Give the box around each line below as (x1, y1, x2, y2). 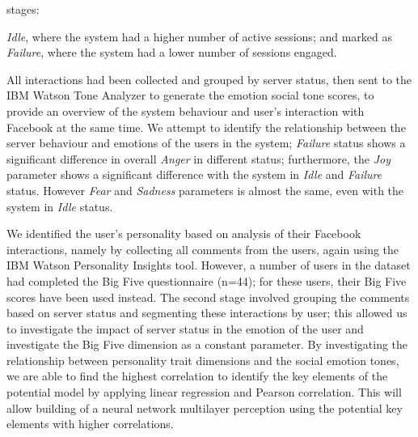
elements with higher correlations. (6, 415, 174, 432)
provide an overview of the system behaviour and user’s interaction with (6, 102, 365, 119)
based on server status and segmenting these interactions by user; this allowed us (6, 304, 407, 321)
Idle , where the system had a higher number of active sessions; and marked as (6, 28, 392, 45)
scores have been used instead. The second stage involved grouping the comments (6, 288, 410, 305)
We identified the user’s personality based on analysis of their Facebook (6, 225, 361, 242)
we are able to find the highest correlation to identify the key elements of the (6, 367, 388, 384)
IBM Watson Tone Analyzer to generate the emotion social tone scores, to (6, 87, 374, 104)
